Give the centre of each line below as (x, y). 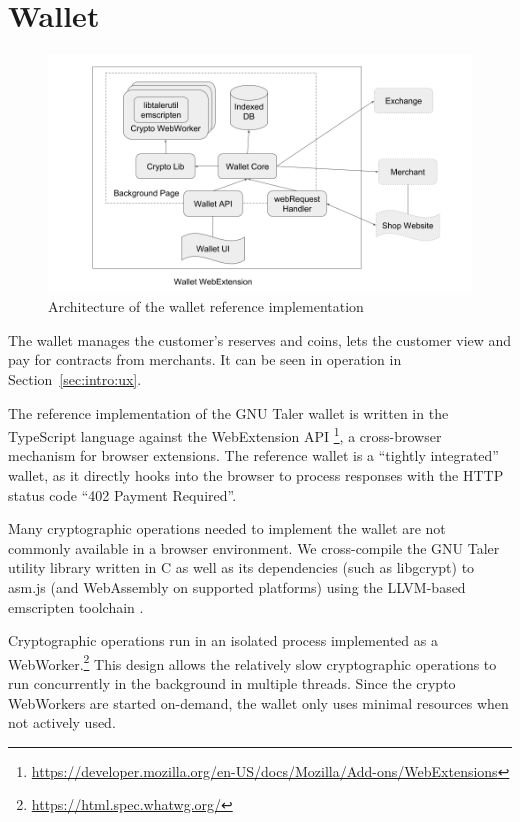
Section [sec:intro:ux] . (75, 379)
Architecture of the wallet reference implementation (206, 306)
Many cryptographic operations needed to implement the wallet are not (227, 528)
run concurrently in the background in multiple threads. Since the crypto (232, 683)
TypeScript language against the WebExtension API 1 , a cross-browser (225, 434)
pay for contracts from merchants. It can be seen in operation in (205, 359)
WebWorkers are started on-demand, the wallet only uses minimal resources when (258, 702)
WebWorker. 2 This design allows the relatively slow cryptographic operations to (252, 662)
